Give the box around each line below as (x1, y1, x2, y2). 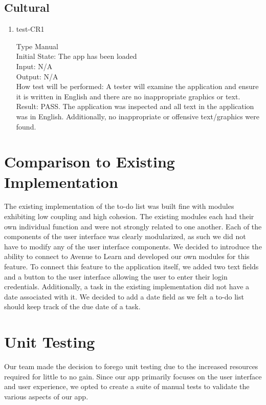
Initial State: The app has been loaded (16, 51, 137, 61)
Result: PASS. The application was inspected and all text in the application (16, 101, 254, 112)
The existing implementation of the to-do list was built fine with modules (4, 201, 234, 211)
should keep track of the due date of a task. (4, 301, 141, 312)
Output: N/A (16, 71, 58, 81)
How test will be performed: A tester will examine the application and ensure (16, 81, 259, 92)
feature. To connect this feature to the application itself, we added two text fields (4, 261, 259, 272)
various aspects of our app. (4, 391, 88, 401)
